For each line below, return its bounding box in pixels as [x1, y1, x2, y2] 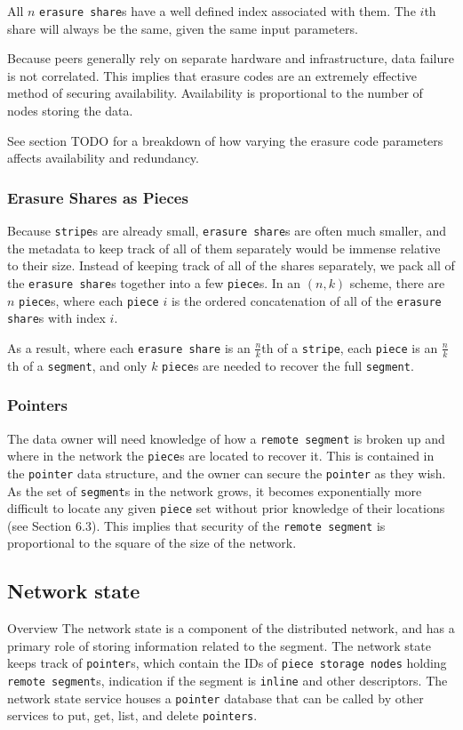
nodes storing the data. [7, 101, 133, 120]
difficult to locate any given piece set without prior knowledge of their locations [7, 499, 445, 517]
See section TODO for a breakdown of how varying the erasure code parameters [7, 131, 443, 149]
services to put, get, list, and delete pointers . [7, 706, 258, 725]
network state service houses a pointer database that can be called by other [7, 688, 424, 707]
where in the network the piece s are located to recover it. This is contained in [7, 446, 435, 465]
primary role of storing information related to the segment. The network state [7, 636, 431, 654]
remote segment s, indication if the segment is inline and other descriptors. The [7, 671, 448, 690]
